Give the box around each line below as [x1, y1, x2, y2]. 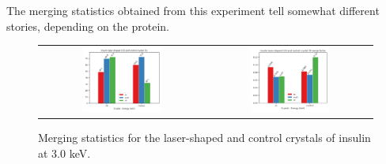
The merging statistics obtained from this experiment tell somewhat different [6, 2, 380, 18]
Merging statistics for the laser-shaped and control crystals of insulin [38, 129, 371, 146]
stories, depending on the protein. [6, 17, 169, 34]
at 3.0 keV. [38, 145, 91, 162]
